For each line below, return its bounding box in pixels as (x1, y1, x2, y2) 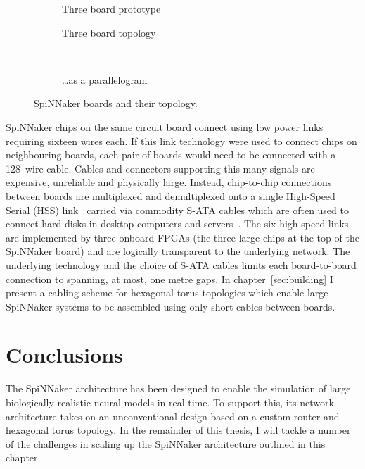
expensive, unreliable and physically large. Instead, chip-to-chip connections (6, 175, 332, 189)
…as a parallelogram (62, 72, 148, 87)
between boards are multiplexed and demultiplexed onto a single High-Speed (6, 188, 335, 203)
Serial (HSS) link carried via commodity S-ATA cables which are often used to (6, 202, 349, 217)
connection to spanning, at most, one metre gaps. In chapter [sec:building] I (6, 271, 333, 286)
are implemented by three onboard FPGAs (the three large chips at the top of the (6, 230, 359, 244)
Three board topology (62, 25, 156, 39)
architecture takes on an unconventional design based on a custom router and (6, 408, 340, 423)
